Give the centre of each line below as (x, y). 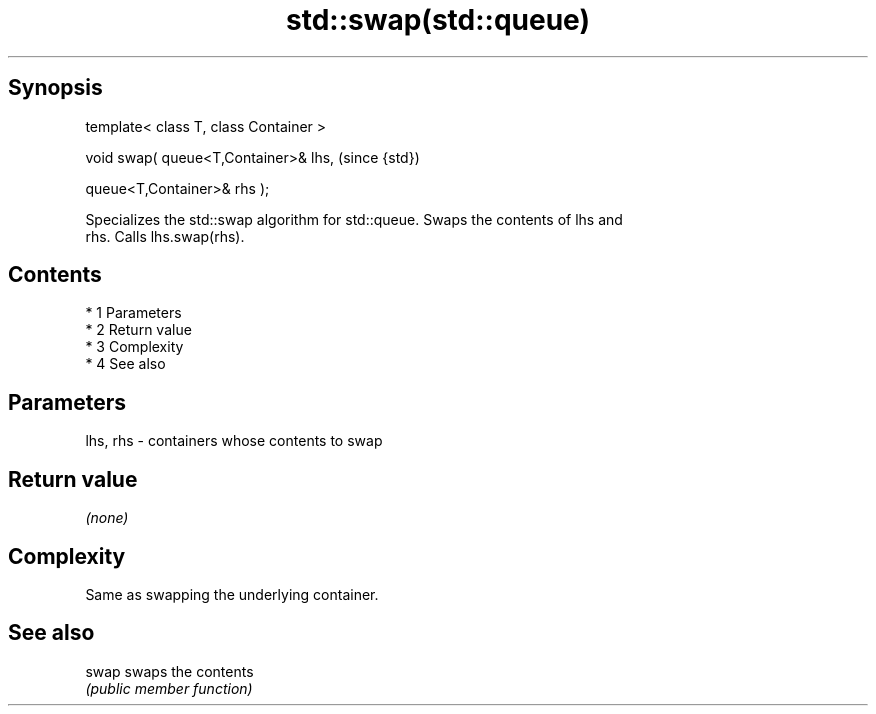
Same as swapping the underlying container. (232, 594)
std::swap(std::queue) (438, 20)
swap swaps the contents (169, 671)
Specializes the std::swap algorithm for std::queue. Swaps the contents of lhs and (354, 219)
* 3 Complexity (134, 347)
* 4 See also (125, 364)
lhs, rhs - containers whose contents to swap (234, 441)
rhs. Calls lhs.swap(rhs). (165, 236)
